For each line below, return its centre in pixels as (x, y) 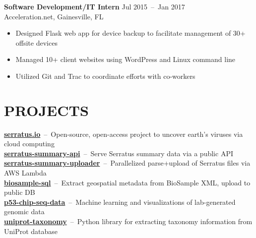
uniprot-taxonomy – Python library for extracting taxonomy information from (128, 221)
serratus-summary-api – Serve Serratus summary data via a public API (119, 153)
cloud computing (29, 144)
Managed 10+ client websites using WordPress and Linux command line (126, 59)
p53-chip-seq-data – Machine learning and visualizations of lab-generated (120, 202)
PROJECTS (46, 110)
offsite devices (36, 42)
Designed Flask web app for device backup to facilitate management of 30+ (130, 33)
